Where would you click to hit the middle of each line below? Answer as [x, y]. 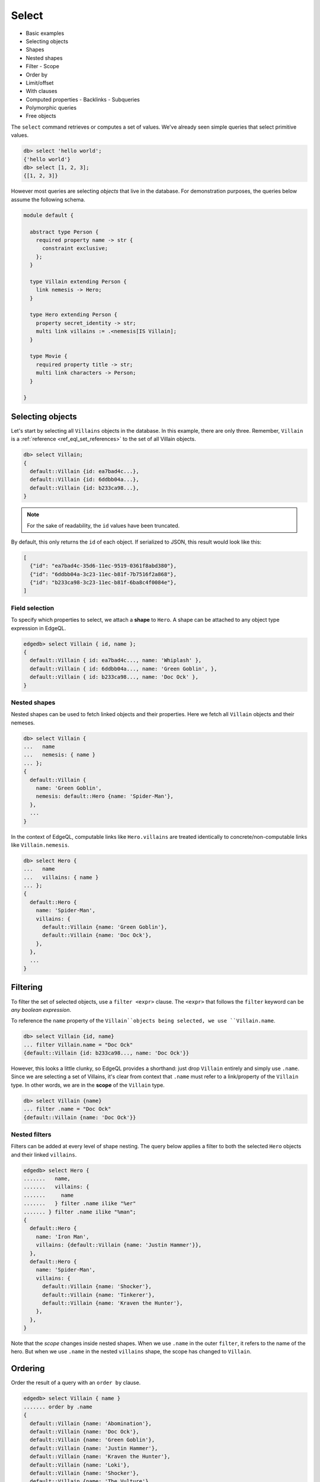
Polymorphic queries [51, 108]
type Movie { [49, 356]
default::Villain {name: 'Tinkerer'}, [99, 1295]
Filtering [27, 987]
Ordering [28, 1368]
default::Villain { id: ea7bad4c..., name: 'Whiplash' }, [116, 660]
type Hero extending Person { [74, 315]
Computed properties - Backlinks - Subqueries [83, 99]
